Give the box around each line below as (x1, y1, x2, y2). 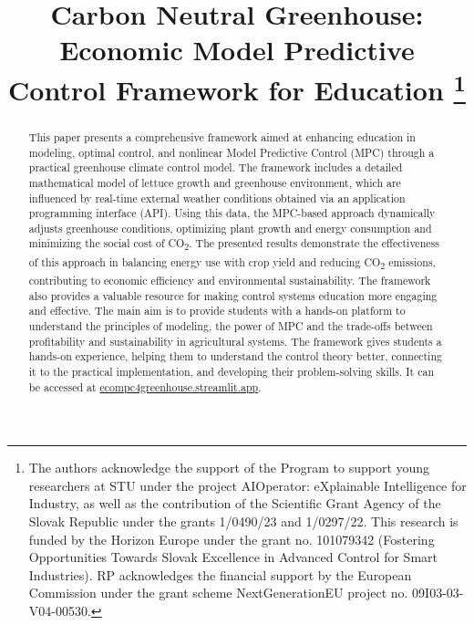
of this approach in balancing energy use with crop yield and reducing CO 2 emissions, (28, 254, 436, 273)
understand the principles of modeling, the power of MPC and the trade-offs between (28, 318, 433, 333)
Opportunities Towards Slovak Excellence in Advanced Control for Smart (28, 547, 438, 567)
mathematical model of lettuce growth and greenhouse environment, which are (28, 174, 401, 190)
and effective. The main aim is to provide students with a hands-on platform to (28, 303, 406, 318)
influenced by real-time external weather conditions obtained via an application (28, 190, 406, 205)
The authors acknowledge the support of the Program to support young (28, 458, 430, 477)
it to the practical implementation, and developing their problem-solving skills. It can (28, 363, 435, 379)
